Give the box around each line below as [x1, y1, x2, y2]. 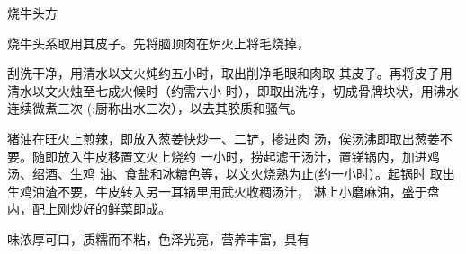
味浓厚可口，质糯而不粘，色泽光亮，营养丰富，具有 [7, 229, 309, 248]
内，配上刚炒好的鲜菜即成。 [7, 199, 171, 218]
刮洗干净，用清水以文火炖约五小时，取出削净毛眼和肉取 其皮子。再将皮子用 [7, 64, 453, 83]
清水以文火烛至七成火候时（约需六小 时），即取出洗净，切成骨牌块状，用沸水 [7, 81, 459, 100]
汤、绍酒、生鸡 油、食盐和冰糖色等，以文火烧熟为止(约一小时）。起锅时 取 [7, 164, 443, 183]
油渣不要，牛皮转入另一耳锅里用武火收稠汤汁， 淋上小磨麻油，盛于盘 [31, 181, 440, 200]
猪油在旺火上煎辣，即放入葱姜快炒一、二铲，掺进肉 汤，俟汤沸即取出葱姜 [7, 128, 440, 147]
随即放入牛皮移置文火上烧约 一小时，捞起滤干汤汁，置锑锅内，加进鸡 [31, 146, 440, 165]
